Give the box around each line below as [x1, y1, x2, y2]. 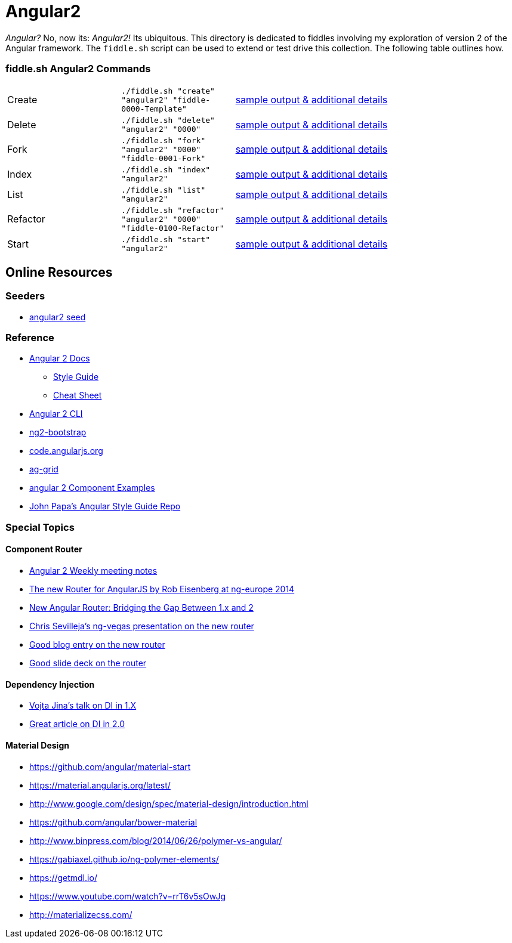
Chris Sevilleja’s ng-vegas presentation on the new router [29, 621, 254, 632]
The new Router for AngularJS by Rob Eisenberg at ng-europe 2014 [29, 584, 295, 595]
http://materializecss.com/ [29, 909, 132, 920]
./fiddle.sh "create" [121, 86, 215, 95]
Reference [5, 332, 54, 344]
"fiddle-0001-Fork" [121, 153, 206, 163]
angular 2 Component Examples [29, 483, 155, 493]
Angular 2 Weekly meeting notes [29, 565, 158, 576]
